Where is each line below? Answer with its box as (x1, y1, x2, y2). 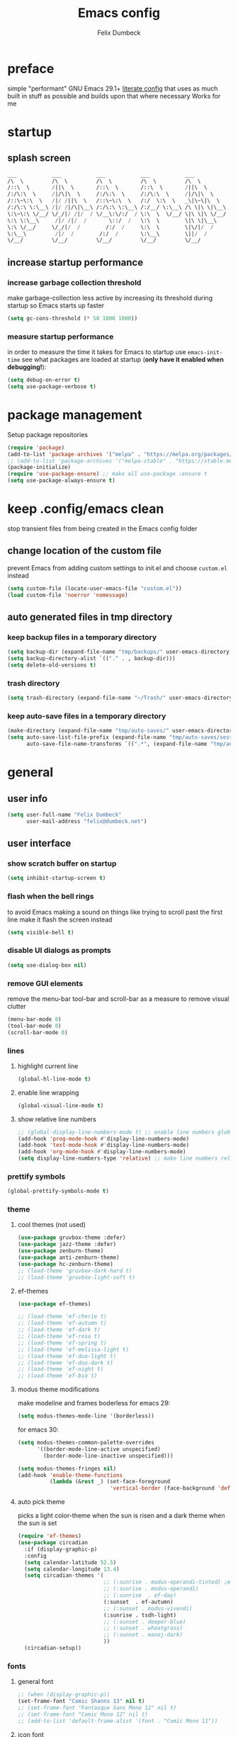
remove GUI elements (7, 978, 84, 988)
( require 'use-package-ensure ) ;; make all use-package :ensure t (7, 470, 208, 477)
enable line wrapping (17, 1088, 79, 1097)
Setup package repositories (7, 430, 89, 439)
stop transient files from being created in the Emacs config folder (7, 524, 198, 533)
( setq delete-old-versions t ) (7, 662, 97, 669)
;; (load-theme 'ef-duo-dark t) (17, 1359, 113, 1367)
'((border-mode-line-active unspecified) (36, 1445, 161, 1453)
